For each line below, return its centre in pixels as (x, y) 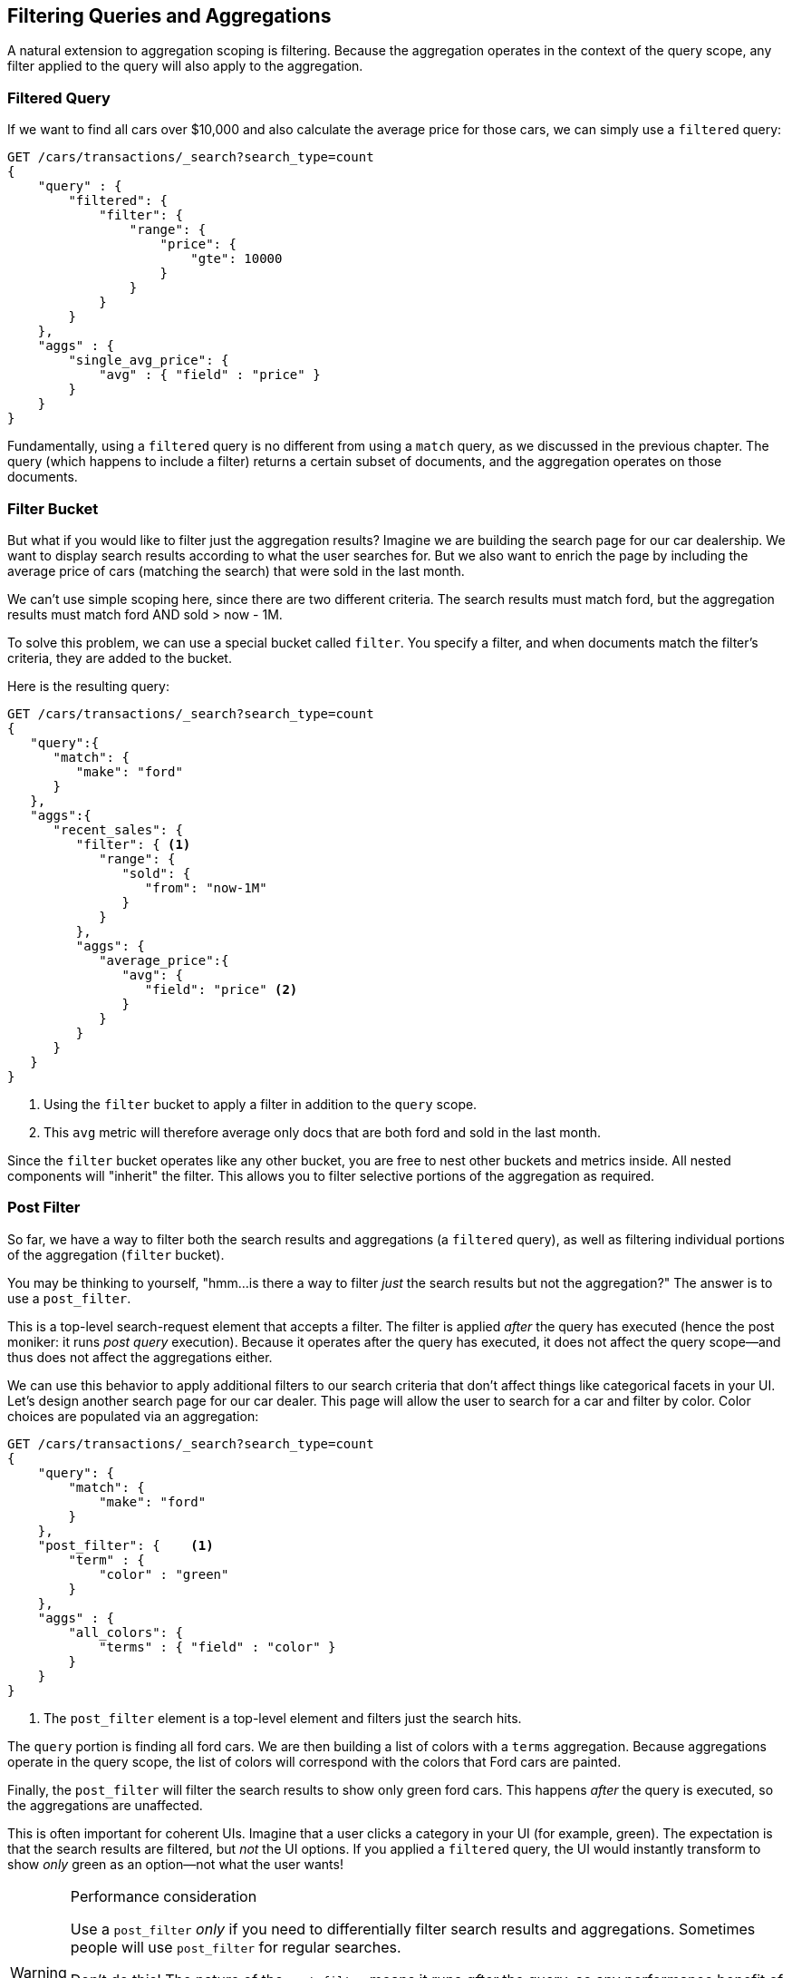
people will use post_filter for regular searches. (236, 1947)
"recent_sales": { (118, 829)
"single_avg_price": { (149, 361)
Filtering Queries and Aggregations (169, 16)
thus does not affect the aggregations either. (140, 1357)
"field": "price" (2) (221, 989)
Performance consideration (164, 1896)
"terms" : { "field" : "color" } (217, 1647)
